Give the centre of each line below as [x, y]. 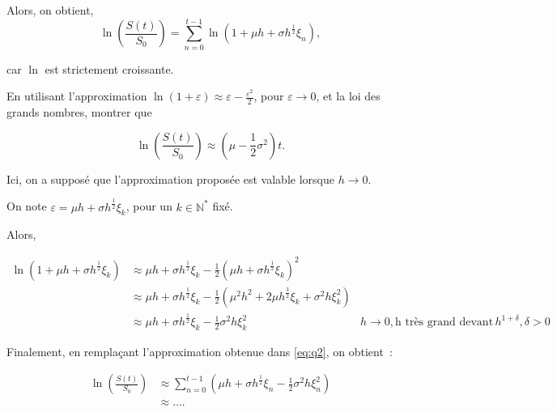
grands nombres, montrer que [79, 112]
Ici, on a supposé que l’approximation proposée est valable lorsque [170, 178]
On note [27, 206]
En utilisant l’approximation [77, 96]
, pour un [149, 206]
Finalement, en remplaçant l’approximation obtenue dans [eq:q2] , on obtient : [200, 351]
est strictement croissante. [109, 68]
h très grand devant [444, 323]
